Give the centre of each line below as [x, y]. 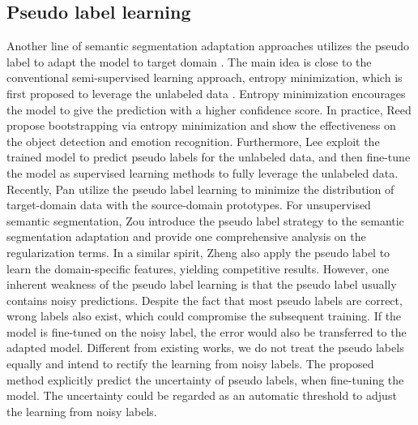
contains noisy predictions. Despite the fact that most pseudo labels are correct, [205, 300]
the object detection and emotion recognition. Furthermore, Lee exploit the [193, 141]
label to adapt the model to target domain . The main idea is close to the [189, 61]
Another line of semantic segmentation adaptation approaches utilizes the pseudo [208, 46]
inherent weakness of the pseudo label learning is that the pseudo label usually [202, 284]
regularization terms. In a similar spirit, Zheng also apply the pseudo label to [198, 252]
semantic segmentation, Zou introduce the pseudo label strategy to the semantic [205, 220]
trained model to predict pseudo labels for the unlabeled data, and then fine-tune [209, 157]
